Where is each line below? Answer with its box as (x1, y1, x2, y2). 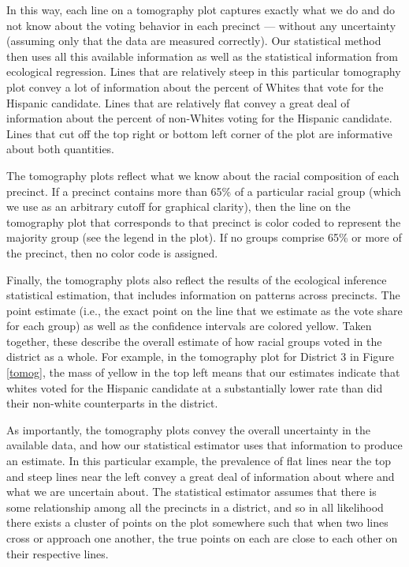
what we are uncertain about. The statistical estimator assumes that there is (6, 483, 377, 500)
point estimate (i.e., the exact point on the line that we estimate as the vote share (6, 302, 403, 318)
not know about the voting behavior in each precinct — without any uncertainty (6, 17, 396, 33)
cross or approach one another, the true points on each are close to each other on (6, 530, 398, 546)
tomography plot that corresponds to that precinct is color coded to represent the (6, 213, 401, 230)
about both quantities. (6, 141, 115, 157)
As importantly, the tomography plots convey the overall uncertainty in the (6, 421, 370, 437)
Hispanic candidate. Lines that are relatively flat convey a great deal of (6, 94, 350, 111)
